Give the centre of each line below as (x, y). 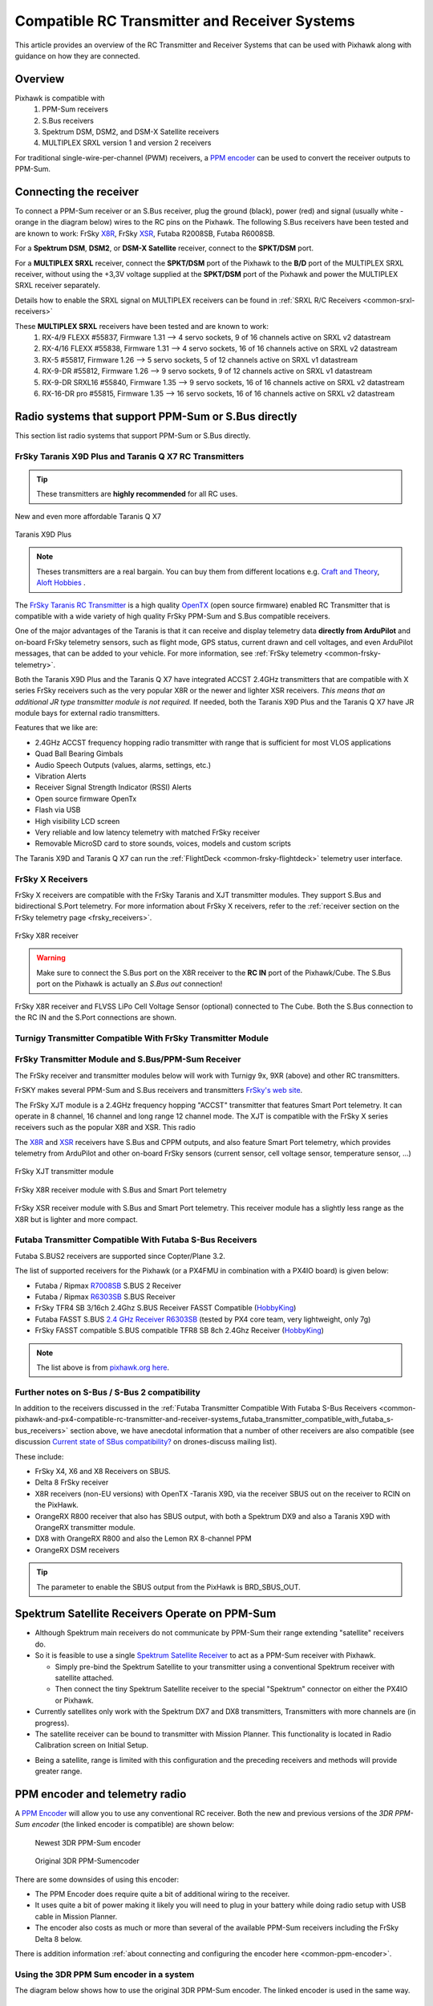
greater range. (59, 1771)
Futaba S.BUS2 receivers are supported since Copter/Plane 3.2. (120, 1256)
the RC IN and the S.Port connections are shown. (95, 1017)
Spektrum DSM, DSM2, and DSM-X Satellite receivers (131, 132)
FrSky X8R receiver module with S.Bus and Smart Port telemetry (121, 1190)
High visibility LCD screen (77, 821)
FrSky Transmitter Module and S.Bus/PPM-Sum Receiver (128, 1059)
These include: (39, 1456)
